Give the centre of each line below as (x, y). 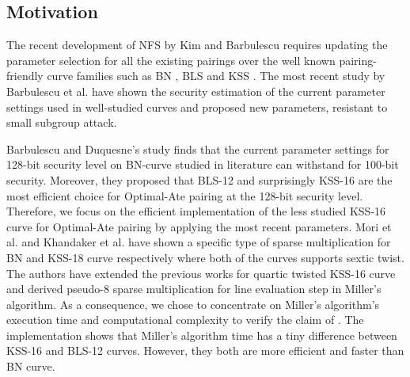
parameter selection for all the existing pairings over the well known (171, 60)
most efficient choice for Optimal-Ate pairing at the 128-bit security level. (185, 195)
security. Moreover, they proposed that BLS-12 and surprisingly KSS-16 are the (199, 179)
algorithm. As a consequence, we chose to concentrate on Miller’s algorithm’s (193, 304)
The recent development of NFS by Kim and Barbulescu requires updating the (197, 45)
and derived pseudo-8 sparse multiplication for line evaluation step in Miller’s (194, 289)
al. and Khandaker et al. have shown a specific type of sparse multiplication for (199, 242)
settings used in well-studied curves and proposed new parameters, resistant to (197, 107)
